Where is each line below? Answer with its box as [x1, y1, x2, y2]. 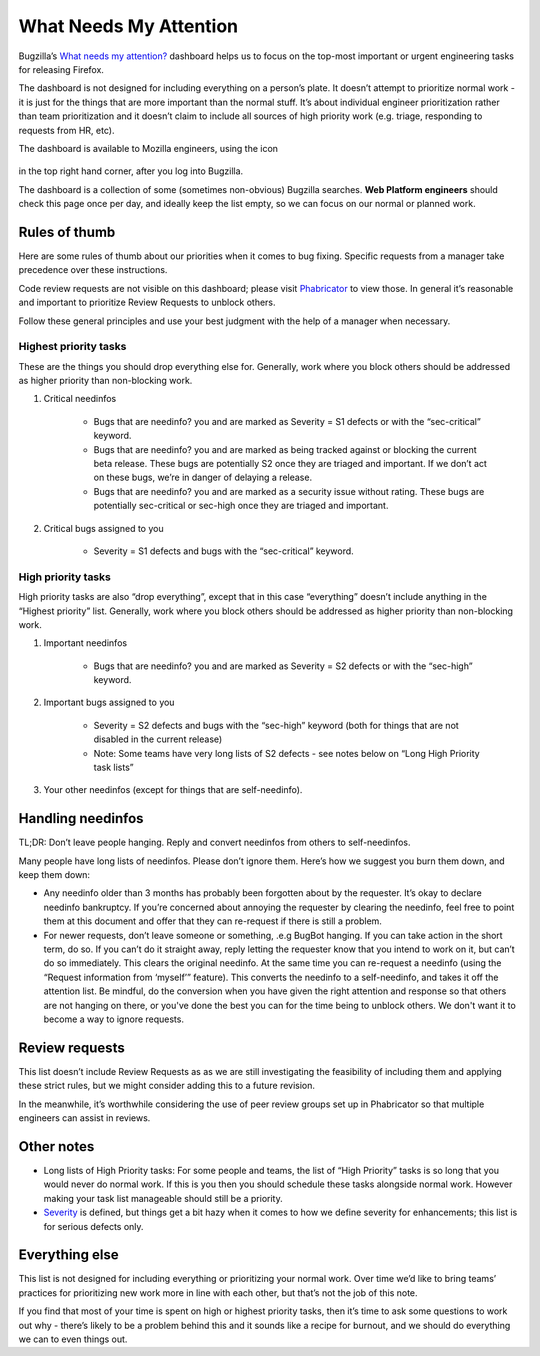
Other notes [18, 1138, 95, 1155]
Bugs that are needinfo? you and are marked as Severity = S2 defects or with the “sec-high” [93, 660, 474, 672]
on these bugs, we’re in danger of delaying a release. [93, 471, 313, 484]
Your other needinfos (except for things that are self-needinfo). [43, 784, 303, 796]
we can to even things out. [18, 1333, 128, 1345]
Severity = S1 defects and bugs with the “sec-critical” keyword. [93, 545, 354, 557]
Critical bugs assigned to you [43, 522, 164, 534]
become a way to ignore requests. [43, 1013, 185, 1025]
